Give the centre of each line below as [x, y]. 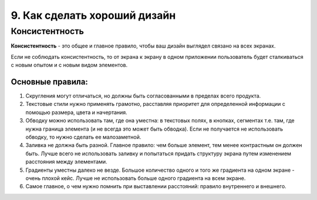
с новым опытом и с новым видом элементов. [69, 65]
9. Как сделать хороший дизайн [93, 15]
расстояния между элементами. [67, 162]
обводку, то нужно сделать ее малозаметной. [83, 137]
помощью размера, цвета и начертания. [76, 112]
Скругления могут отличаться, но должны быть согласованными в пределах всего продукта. [143, 96]
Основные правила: [49, 81]
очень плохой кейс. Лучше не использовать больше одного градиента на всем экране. [136, 178]
